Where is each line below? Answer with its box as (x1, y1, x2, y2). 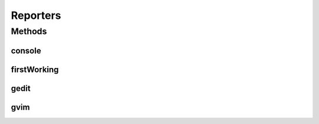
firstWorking (11, 64, 59, 74)
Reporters (11, 9, 61, 22)
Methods (11, 26, 47, 37)
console (11, 45, 41, 56)
